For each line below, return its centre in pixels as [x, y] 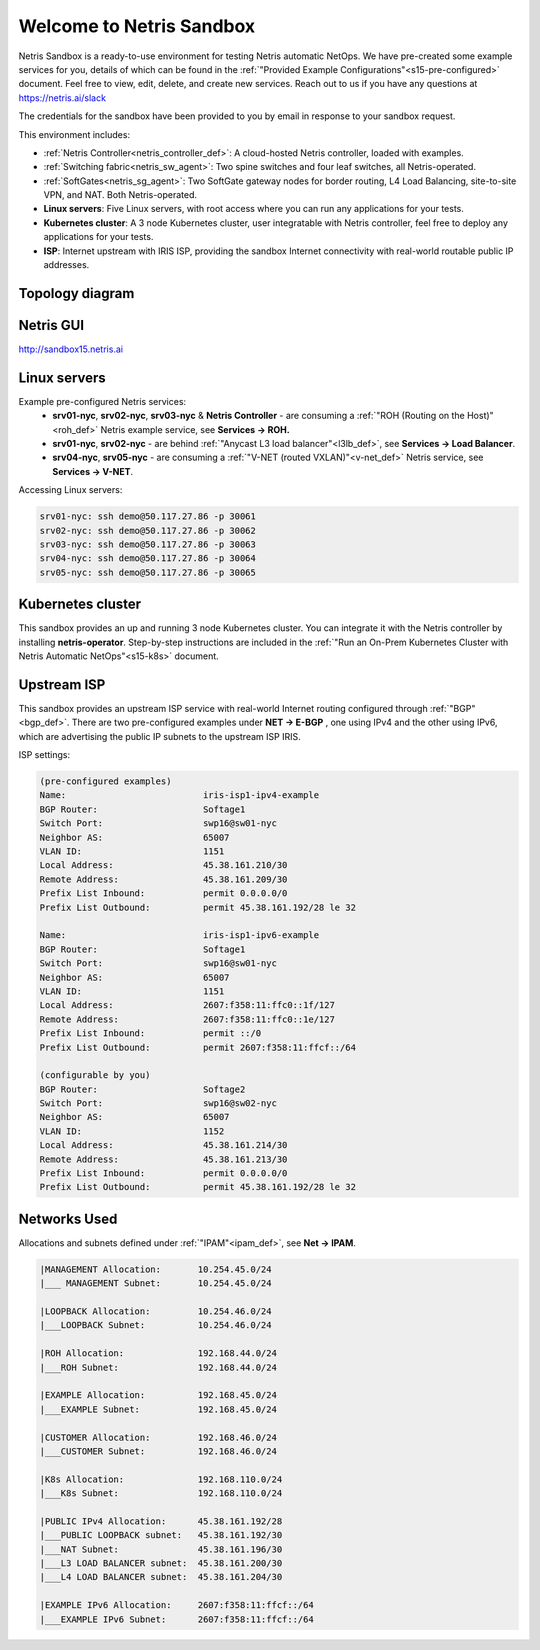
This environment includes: [74, 134]
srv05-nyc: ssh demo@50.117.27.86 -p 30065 [148, 572]
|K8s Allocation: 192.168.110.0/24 [161, 1479]
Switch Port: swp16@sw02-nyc [158, 1103]
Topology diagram [76, 293]
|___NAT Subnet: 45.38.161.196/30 [161, 1549]
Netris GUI [51, 325]
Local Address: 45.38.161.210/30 [163, 865]
